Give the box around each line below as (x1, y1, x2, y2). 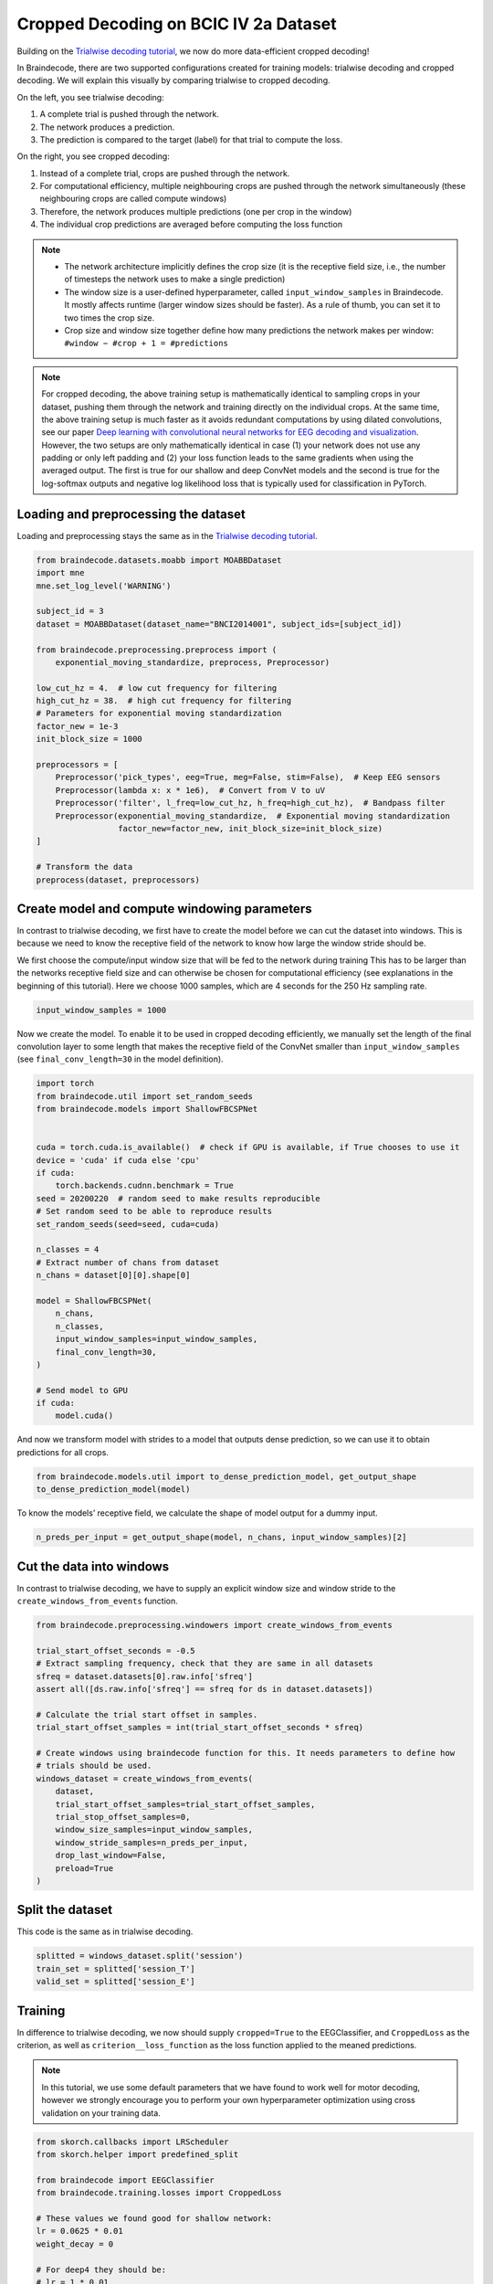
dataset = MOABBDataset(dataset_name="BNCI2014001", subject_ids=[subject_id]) (36, 619, 403, 629)
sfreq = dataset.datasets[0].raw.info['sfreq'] (36, 1671, 253, 1681)
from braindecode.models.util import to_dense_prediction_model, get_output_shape (36, 1471, 417, 1482)
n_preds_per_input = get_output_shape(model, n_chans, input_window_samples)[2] (36, 1532, 407, 1543)
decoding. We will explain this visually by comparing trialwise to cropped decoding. (16, 75, 330, 86)
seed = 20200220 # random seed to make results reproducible (36, 1193, 320, 1203)
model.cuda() (55, 1411, 114, 1421)
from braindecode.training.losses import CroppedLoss (36, 2188, 282, 2198)
